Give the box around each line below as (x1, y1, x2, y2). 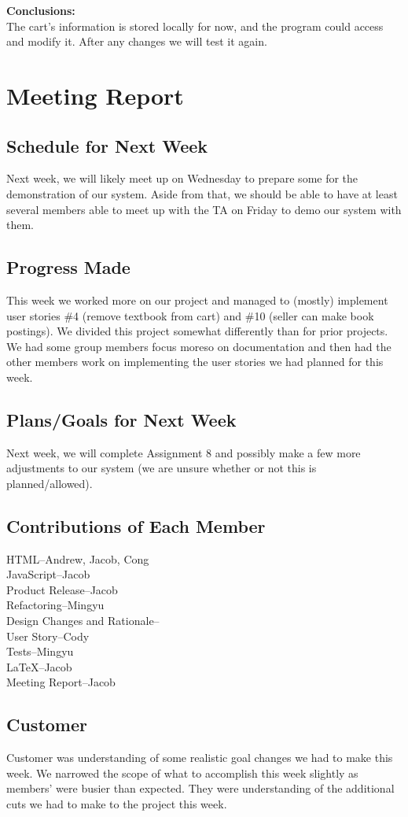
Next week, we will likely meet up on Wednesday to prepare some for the (6, 170, 358, 187)
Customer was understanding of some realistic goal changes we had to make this (6, 749, 393, 766)
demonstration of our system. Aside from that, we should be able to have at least (6, 185, 398, 201)
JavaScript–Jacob (6, 566, 90, 582)
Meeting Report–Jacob (6, 674, 116, 690)
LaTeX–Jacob (6, 658, 72, 675)
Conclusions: (6, 2, 75, 18)
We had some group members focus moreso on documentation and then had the (6, 338, 391, 354)
